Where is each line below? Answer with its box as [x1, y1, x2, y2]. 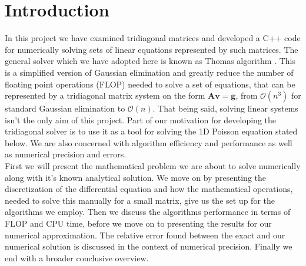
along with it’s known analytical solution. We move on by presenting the [5, 171, 267, 183]
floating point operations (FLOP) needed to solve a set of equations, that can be [5, 78, 295, 90]
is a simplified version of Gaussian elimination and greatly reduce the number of [5, 66, 294, 78]
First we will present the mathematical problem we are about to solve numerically [5, 160, 301, 172]
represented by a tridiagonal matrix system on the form [5, 89, 205, 102]
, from [235, 89, 258, 102]
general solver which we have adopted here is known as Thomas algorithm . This [5, 55, 295, 67]
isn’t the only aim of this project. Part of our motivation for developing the [5, 113, 276, 126]
